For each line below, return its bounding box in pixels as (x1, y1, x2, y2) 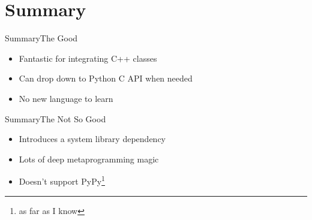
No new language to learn (19, 92, 113, 104)
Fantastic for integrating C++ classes (19, 52, 157, 64)
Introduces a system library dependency (19, 132, 166, 145)
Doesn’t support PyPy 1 (19, 173, 105, 187)
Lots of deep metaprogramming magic (19, 152, 159, 165)
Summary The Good (5, 32, 78, 44)
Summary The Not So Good (5, 112, 106, 125)
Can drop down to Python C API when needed (19, 72, 193, 85)
